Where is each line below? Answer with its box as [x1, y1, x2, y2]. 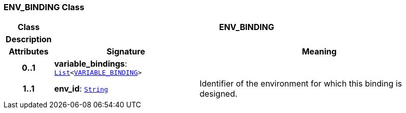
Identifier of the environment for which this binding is [199, 78, 402, 89]
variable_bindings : [54, 59, 128, 69]
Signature [106, 46, 145, 57]
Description [6, 34, 52, 45]
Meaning [302, 46, 337, 57]
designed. [199, 89, 238, 99]
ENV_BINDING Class [4, 2, 84, 12]
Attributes [9, 46, 49, 57]
